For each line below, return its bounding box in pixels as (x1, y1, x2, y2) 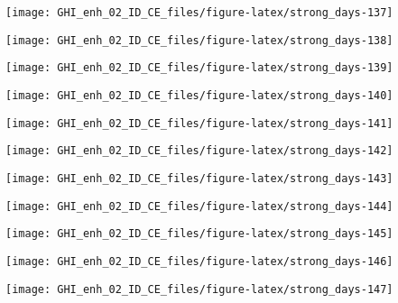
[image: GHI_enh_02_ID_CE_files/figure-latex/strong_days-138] (5, 33, 393, 47)
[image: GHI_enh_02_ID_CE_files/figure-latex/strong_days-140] (5, 88, 393, 102)
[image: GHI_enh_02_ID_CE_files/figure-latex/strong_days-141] (5, 116, 393, 130)
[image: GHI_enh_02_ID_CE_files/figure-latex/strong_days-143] (5, 171, 393, 185)
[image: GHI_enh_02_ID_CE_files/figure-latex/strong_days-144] (5, 199, 393, 213)
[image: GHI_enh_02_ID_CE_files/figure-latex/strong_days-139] (5, 61, 393, 75)
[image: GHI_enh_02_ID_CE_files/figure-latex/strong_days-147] (5, 282, 393, 296)
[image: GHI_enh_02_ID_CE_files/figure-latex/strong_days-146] (5, 254, 393, 268)
